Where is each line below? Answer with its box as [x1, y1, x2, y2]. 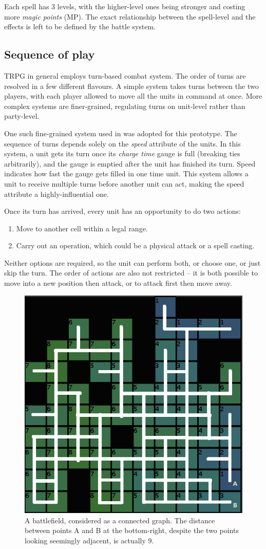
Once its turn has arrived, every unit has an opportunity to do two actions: [4, 206, 241, 216]
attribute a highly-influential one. [4, 188, 109, 199]
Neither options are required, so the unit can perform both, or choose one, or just [4, 257, 261, 268]
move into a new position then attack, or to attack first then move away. [4, 278, 232, 288]
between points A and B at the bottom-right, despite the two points [25, 525, 239, 536]
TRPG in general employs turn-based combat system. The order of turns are [4, 70, 246, 81]
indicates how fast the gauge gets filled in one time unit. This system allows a [4, 168, 249, 179]
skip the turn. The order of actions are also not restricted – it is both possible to [4, 267, 258, 278]
